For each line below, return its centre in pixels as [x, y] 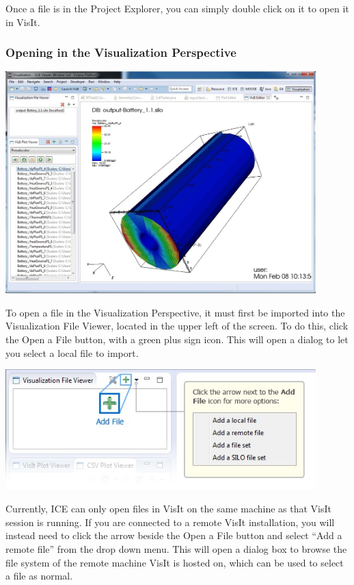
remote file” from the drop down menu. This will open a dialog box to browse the [176, 549]
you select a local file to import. [72, 352]
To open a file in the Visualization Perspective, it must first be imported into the [175, 312]
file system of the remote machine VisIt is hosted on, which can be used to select [175, 562]
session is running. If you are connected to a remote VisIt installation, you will [170, 522]
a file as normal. [39, 576]
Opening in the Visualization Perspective [121, 52]
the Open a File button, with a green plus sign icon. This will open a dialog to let [177, 339]
